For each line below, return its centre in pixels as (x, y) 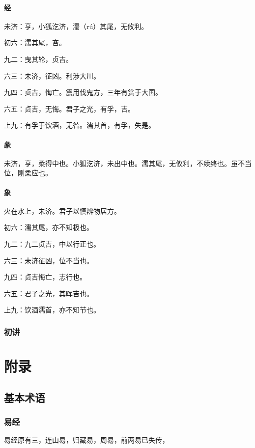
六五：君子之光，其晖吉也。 (49, 293)
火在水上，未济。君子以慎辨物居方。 (62, 210)
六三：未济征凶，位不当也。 (49, 260)
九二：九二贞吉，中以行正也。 (52, 243)
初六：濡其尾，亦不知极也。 (49, 227)
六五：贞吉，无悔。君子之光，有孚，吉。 (69, 108)
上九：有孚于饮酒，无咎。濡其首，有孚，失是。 (80, 125)
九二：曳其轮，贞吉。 (38, 59)
